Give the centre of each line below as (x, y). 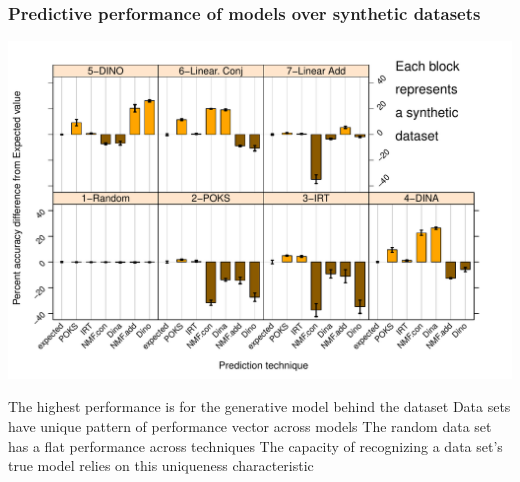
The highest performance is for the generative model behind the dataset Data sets (259, 406)
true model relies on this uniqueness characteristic (161, 465)
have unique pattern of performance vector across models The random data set (250, 426)
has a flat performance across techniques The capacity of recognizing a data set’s (255, 445)
